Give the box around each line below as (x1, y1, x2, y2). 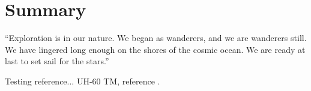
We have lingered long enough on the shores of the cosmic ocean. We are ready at (5, 43, 306, 55)
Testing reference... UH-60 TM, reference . (5, 74, 160, 87)
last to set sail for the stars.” (5, 55, 109, 67)
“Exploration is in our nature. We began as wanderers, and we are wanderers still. (5, 32, 307, 44)
